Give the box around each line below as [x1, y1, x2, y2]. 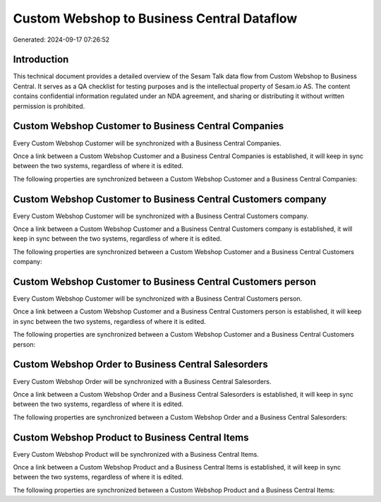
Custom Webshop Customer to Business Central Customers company [13, 193, 327, 205]
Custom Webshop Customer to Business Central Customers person [13, 275, 317, 287]
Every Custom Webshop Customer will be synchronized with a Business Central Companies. [13, 138, 282, 148]
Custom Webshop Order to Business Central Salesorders [13, 359, 268, 371]
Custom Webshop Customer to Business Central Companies [13, 120, 284, 132]
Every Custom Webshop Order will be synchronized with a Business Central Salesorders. [13, 377, 272, 386]
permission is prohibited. [13, 102, 85, 110]
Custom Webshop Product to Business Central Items [13, 431, 250, 443]
